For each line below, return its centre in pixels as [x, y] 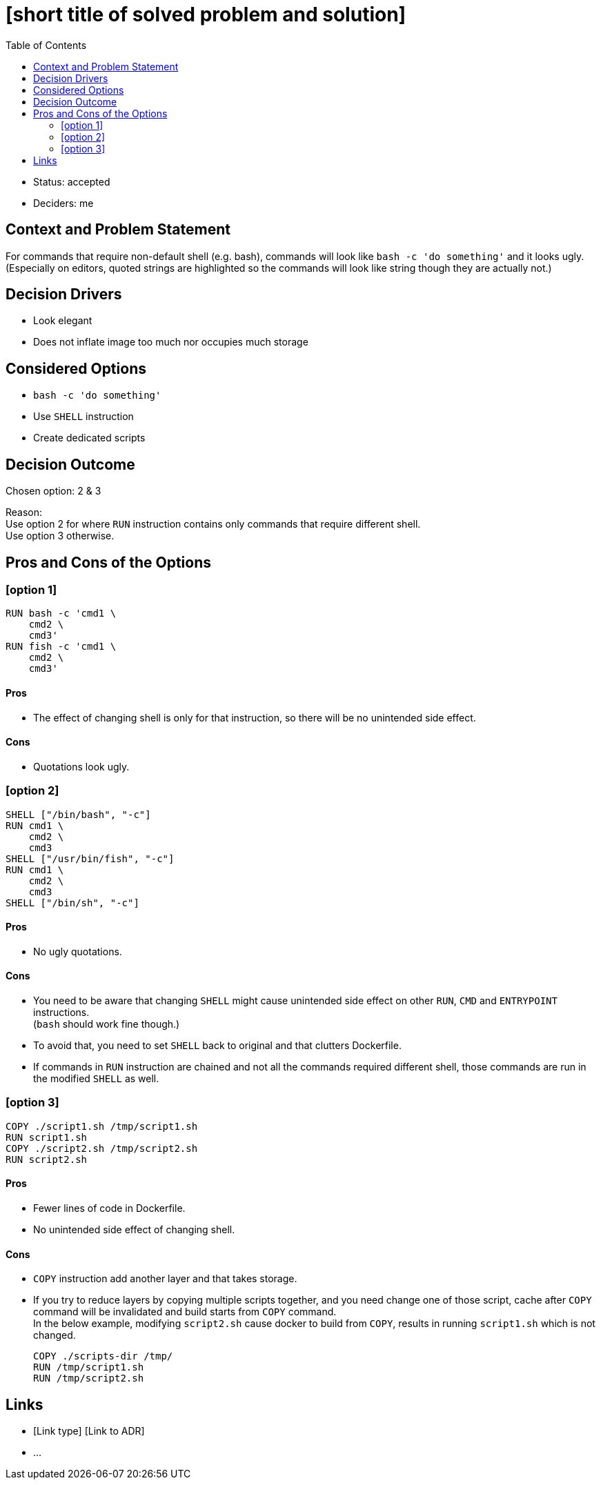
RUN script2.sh [47, 1159]
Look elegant [63, 321]
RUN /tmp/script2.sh [89, 1378]
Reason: [24, 512]
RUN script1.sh [47, 1137]
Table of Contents [46, 45]
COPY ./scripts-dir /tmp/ [103, 1356]
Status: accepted [72, 181]
